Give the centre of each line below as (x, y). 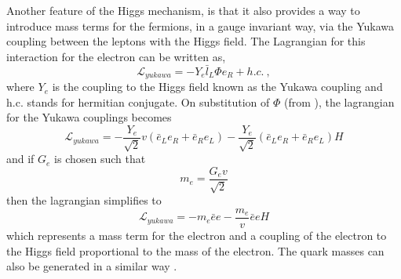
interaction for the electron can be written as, (116, 56)
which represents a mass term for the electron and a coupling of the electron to (197, 235)
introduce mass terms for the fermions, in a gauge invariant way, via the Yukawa (200, 25)
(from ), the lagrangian (339, 101)
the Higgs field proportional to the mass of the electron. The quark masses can (195, 250)
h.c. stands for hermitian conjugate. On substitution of (138, 101)
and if (20, 159)
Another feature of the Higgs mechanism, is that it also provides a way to (183, 10)
